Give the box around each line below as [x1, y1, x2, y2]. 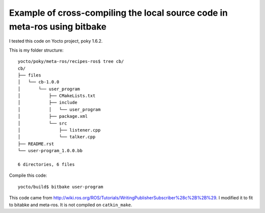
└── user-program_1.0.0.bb [18, 148, 83, 154]
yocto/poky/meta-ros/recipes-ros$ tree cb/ [18, 59, 124, 64]
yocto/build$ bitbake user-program [18, 184, 104, 189]
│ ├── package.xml [18, 113, 88, 119]
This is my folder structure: [9, 47, 64, 53]
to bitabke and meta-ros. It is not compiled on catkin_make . [9, 202, 132, 208]
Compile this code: [9, 172, 48, 179]
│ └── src [18, 120, 67, 126]
